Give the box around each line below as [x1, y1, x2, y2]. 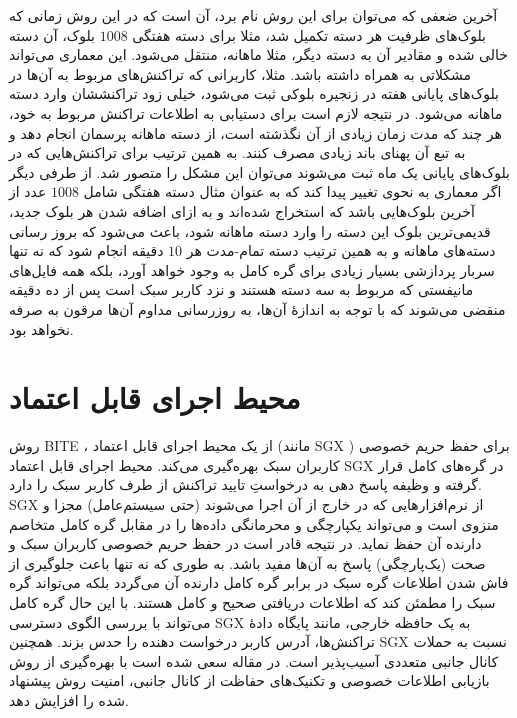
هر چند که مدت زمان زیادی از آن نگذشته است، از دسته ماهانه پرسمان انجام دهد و [9, 122, 502, 143]
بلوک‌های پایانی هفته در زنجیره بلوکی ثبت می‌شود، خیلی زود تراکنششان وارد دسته [9, 83, 499, 104]
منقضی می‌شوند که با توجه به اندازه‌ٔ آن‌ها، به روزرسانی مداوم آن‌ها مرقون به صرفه [9, 298, 506, 319]
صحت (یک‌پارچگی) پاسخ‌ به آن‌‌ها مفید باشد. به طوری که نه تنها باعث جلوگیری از [9, 552, 486, 573]
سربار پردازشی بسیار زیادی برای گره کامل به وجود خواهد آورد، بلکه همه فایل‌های [9, 259, 495, 280]
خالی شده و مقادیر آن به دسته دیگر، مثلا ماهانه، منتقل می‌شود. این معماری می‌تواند [9, 44, 508, 65]
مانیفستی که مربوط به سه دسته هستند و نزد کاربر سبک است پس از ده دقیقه [9, 279, 474, 300]
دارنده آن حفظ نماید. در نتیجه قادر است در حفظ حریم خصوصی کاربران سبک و [9, 533, 482, 554]
